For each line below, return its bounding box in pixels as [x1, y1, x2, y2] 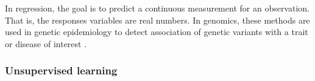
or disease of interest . [5, 37, 87, 50]
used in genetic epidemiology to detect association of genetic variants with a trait [5, 25, 308, 38]
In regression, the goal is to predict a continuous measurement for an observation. [5, 2, 310, 14]
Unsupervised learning [5, 63, 118, 78]
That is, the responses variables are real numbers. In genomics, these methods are [5, 13, 310, 26]
